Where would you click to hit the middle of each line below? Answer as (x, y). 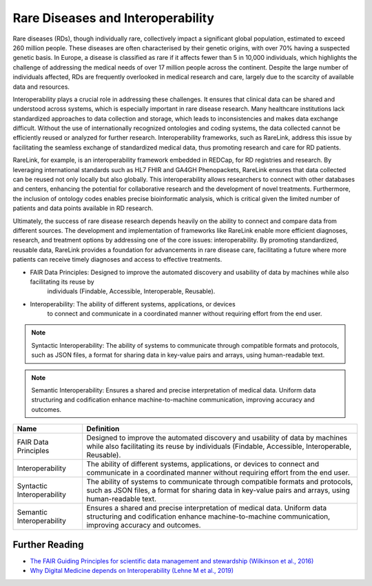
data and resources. (41, 87)
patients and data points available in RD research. (83, 208)
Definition (103, 429)
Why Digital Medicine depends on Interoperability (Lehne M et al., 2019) (132, 571)
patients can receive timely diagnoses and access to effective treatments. (117, 260)
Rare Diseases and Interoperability (114, 18)
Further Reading (48, 544)
